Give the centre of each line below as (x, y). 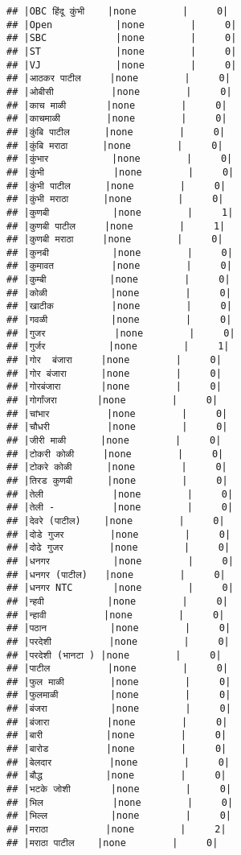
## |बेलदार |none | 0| (118, 762)
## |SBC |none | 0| (122, 38)
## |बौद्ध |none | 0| (116, 776)
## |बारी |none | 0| (117, 735)
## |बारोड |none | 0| (117, 749)
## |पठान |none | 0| (119, 628)
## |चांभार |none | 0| (117, 413)
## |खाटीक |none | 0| (119, 306)
